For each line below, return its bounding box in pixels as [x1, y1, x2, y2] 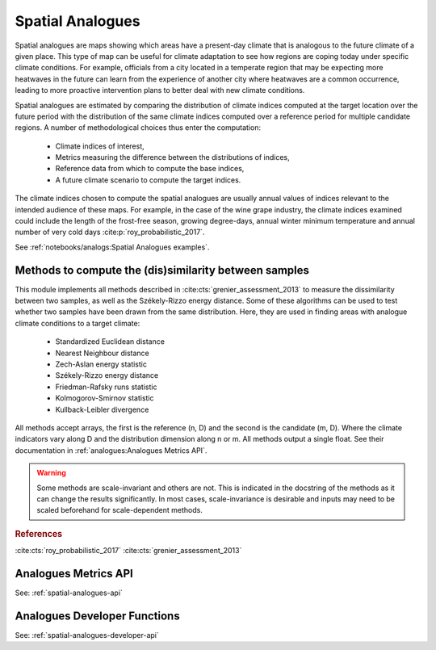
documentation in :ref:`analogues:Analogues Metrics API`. [15, 445, 208, 455]
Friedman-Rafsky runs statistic [55, 382, 157, 392]
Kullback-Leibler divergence [55, 405, 149, 414]
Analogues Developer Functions [15, 609, 181, 623]
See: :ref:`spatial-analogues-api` [15, 588, 123, 598]
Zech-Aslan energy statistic [55, 359, 147, 369]
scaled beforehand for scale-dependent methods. [36, 505, 203, 515]
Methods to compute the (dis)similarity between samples [15, 263, 310, 277]
